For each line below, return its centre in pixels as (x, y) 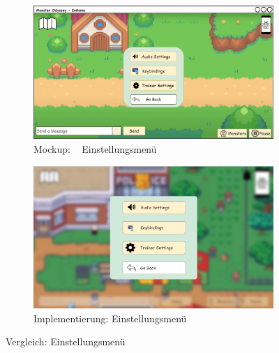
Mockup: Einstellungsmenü (95, 149)
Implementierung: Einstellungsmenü (110, 318)
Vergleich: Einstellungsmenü (66, 341)
